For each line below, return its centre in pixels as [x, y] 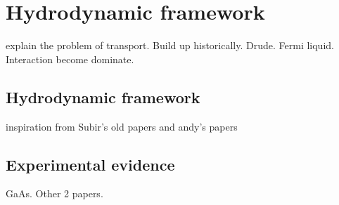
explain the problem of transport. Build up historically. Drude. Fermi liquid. [170, 45]
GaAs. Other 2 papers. [55, 193]
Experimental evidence [90, 164]
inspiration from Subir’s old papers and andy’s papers [122, 126]
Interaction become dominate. [70, 59]
